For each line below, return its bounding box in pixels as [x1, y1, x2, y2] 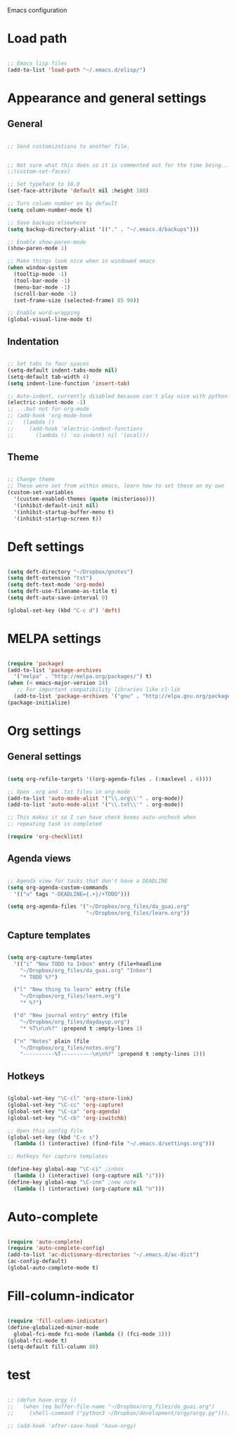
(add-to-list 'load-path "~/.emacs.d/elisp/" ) [7, 66, 146, 73]
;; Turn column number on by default [7, 200, 118, 207]
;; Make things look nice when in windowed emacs [7, 258, 156, 265]
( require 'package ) [7, 660, 65, 667]
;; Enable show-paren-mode [7, 238, 86, 245]
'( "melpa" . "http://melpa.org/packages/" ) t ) [13, 673, 152, 680]
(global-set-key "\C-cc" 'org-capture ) [7, 1102, 124, 1109]
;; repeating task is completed [7, 821, 102, 828]
